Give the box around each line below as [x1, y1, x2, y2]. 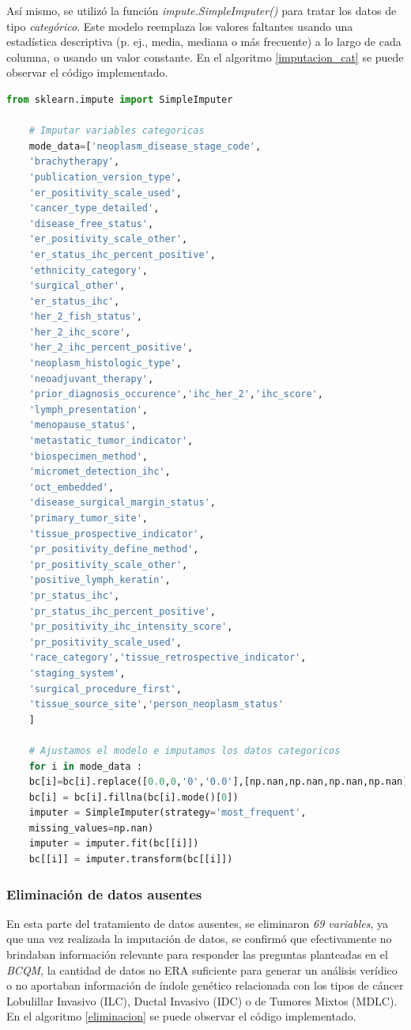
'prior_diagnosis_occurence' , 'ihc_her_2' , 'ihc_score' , [28, 388, 323, 400]
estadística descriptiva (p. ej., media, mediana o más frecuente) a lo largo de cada [6, 33, 402, 50]
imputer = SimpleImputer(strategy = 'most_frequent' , [28, 807, 307, 819]
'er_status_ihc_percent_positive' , [28, 248, 216, 260]
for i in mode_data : [28, 760, 142, 772]
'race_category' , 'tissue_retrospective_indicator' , [28, 652, 307, 664]
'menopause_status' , [28, 419, 137, 431]
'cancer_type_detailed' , [28, 203, 160, 214]
